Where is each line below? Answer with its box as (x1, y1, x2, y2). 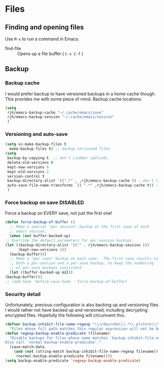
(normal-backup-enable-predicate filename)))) (16, 354, 112, 359)
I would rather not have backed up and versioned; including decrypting (5, 307, 148, 313)
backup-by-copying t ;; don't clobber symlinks (7, 156, 108, 160)
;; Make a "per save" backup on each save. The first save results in (9, 256, 159, 261)
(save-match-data (9, 344, 45, 349)
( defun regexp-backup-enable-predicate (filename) (5, 331, 110, 336)
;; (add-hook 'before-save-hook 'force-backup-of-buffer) (5, 279, 128, 284)
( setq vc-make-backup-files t (5, 142, 67, 147)
